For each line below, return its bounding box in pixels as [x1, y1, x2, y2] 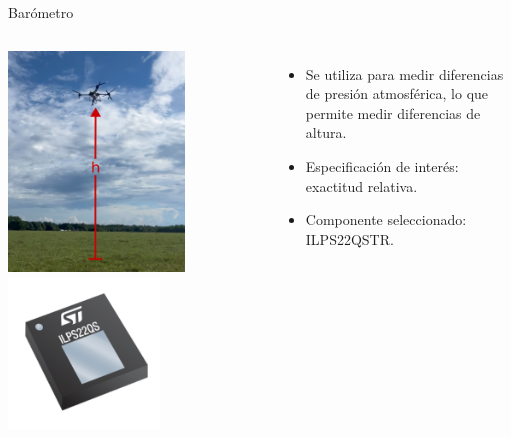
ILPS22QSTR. [305, 228, 394, 249]
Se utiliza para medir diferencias [305, 63, 504, 84]
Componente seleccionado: [305, 209, 467, 230]
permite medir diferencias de [305, 102, 481, 123]
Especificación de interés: [305, 155, 459, 176]
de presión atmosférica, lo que [305, 83, 489, 104]
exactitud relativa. [305, 175, 418, 196]
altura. [305, 122, 347, 143]
